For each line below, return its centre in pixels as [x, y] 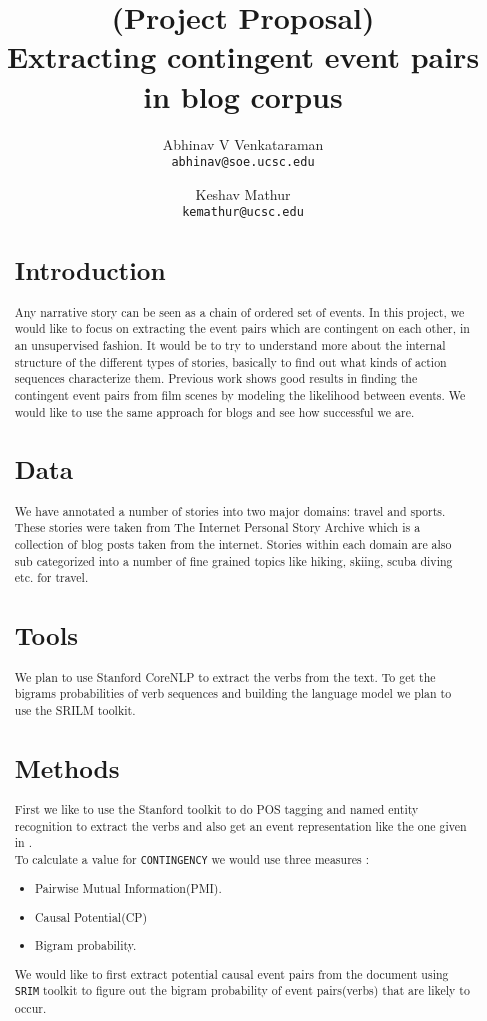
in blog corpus [243, 95]
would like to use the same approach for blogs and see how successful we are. [214, 411]
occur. [30, 1007]
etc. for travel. [51, 577]
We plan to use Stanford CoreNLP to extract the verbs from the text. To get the [225, 676]
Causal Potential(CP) [91, 916]
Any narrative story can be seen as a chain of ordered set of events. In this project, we [239, 311]
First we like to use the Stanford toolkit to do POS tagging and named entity [216, 809]
